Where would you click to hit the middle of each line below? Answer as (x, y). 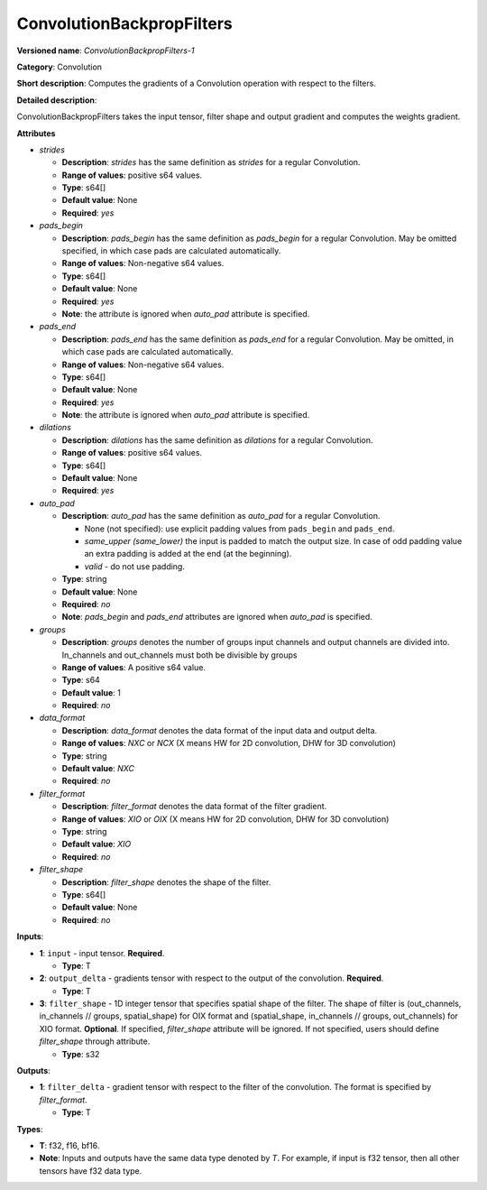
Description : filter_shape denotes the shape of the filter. (166, 882)
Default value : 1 (91, 692)
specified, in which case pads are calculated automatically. (171, 251)
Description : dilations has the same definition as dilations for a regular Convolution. (217, 440)
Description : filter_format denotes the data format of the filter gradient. (194, 807)
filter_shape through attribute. (95, 1041)
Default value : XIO (96, 844)
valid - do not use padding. (134, 566)
